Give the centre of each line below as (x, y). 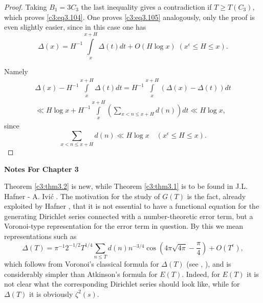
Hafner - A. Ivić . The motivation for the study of (82, 196)
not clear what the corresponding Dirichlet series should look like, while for (122, 284)
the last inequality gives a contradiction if (146, 7)
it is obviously (51, 294)
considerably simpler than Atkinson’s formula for (81, 274)
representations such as (40, 236)
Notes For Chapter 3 (41, 169)
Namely (16, 71)
